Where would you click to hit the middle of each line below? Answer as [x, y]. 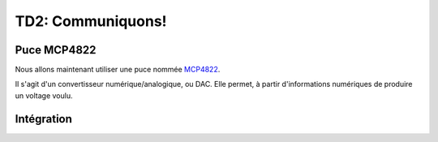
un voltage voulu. [44, 95]
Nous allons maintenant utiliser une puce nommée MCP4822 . [118, 70]
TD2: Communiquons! [91, 21]
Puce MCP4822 [56, 50]
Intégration [44, 119]
